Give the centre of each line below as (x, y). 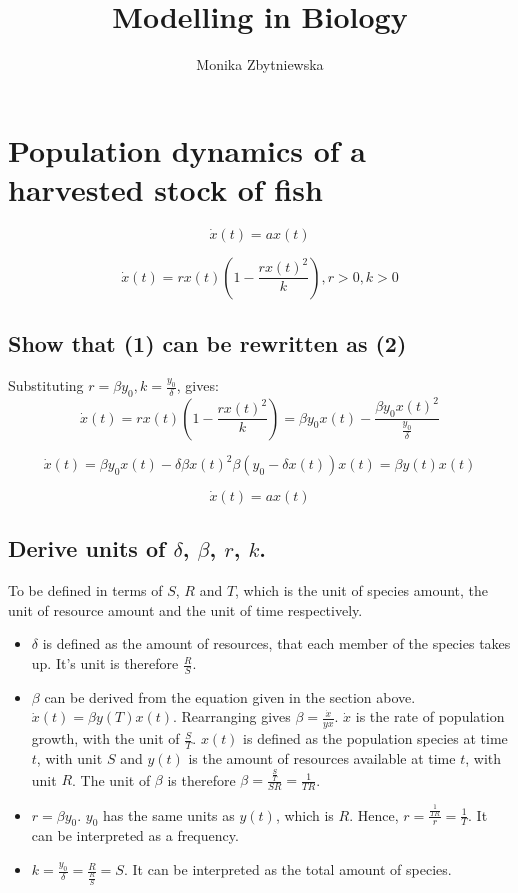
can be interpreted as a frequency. (135, 835)
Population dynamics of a (187, 149)
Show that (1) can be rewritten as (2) (207, 343)
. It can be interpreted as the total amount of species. (287, 869)
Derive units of (87, 548)
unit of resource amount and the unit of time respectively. (185, 609)
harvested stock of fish (165, 188)
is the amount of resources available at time (322, 758)
